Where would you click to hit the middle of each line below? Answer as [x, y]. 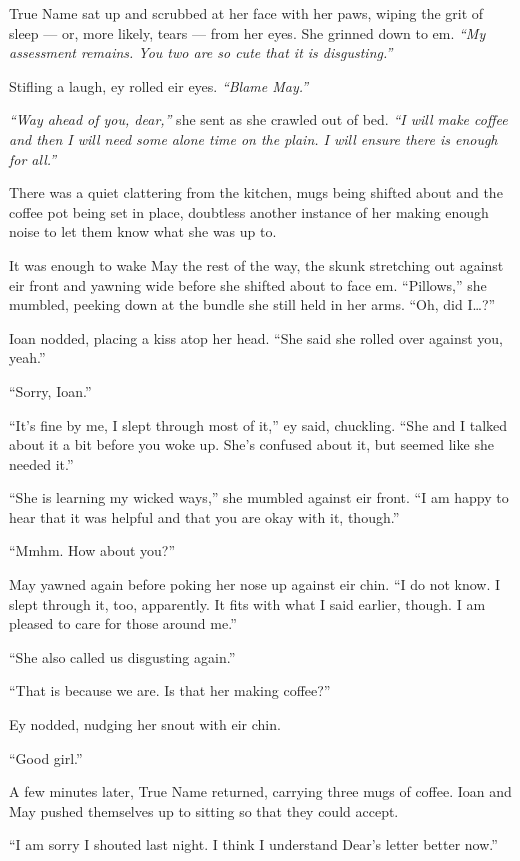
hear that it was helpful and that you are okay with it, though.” [204, 516]
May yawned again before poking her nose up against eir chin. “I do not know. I [255, 584]
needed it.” [41, 463]
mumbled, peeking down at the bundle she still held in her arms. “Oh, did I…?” [252, 304]
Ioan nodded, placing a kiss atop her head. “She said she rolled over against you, [256, 337]
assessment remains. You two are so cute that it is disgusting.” [201, 52]
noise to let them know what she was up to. [143, 231]
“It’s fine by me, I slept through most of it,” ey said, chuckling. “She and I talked [258, 424]
